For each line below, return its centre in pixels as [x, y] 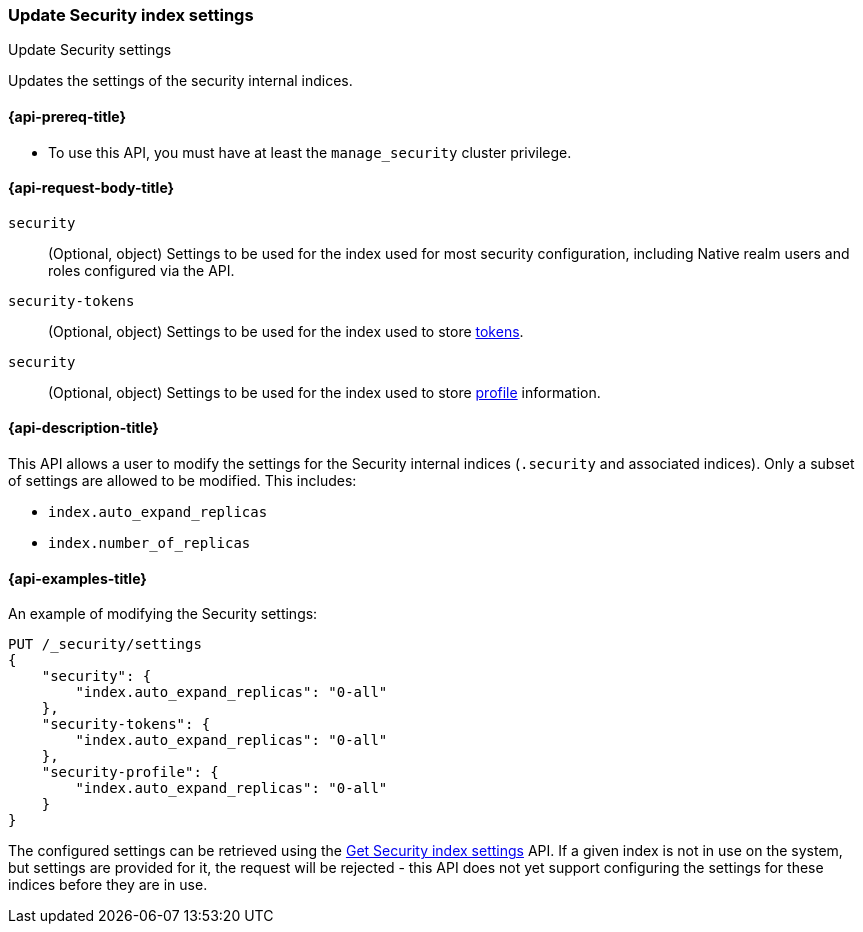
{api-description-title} [83, 428]
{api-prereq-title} [67, 116]
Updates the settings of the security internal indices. [180, 81]
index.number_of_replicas [149, 543]
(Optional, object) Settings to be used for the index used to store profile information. [324, 392]
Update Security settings [90, 50]
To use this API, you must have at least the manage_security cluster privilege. [310, 152]
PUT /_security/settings [105, 644]
